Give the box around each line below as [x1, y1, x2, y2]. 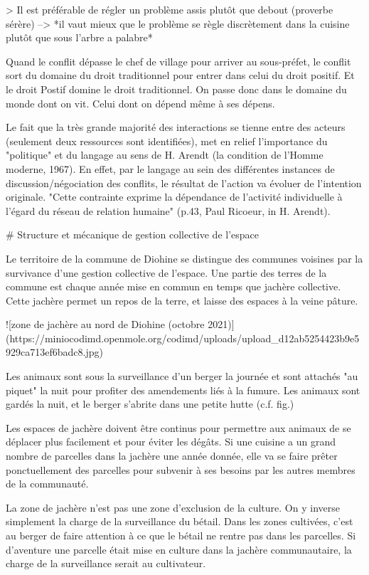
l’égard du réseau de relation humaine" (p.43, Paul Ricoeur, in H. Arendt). [6, 203, 331, 218]
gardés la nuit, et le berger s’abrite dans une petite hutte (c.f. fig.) [6, 396, 294, 411]
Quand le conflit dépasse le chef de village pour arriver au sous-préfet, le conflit [6, 53, 351, 68]
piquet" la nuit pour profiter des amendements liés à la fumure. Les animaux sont [6, 382, 360, 397]
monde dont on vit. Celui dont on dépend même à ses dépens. [6, 95, 275, 110]
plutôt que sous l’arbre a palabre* [6, 30, 153, 45]
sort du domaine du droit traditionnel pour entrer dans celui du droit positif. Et [6, 68, 355, 83]
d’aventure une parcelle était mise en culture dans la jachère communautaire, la [6, 542, 352, 556]
